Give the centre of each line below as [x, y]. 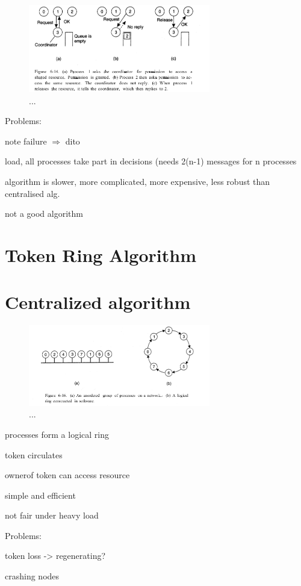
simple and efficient [40, 495]
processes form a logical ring [57, 434]
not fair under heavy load [52, 515]
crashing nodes [32, 576]
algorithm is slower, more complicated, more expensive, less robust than [138, 181]
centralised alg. [33, 193]
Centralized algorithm [98, 302]
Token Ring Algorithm [101, 254]
